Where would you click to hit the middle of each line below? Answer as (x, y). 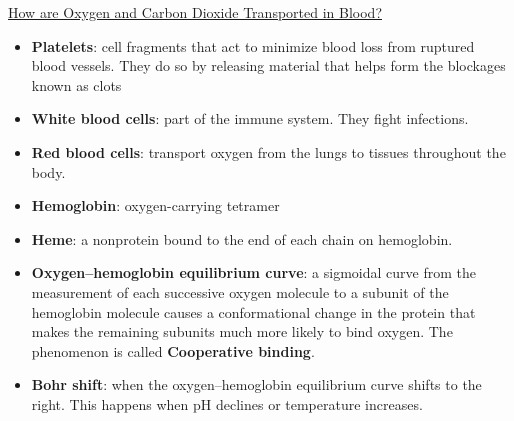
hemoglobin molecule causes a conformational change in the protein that (253, 311)
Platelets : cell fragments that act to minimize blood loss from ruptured (253, 45)
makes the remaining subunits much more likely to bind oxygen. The (242, 331)
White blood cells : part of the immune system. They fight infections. (250, 118)
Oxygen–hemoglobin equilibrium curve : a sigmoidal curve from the (253, 272)
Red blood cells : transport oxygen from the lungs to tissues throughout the (268, 151)
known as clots (76, 84)
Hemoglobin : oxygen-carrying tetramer (155, 205)
